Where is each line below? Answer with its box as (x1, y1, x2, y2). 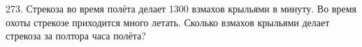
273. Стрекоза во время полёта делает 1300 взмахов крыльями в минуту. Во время (6, 1, 356, 15)
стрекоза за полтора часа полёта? (6, 28, 146, 43)
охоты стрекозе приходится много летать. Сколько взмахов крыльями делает (6, 15, 330, 29)
